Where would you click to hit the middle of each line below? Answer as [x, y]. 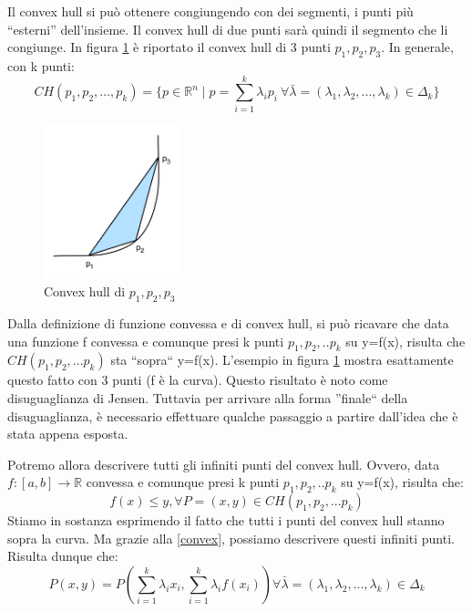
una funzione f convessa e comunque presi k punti [146, 341]
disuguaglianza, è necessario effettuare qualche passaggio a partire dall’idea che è [233, 415]
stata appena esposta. [68, 434]
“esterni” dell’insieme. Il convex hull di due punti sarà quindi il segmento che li [228, 29]
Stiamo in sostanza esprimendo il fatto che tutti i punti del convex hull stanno [226, 520]
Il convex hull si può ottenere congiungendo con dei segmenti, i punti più [210, 11]
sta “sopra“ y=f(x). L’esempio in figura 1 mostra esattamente [282, 360]
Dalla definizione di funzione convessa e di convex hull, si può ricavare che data [228, 322]
